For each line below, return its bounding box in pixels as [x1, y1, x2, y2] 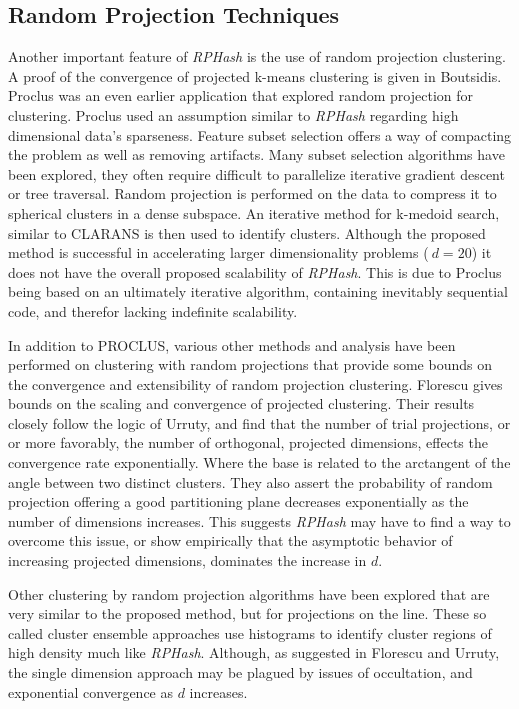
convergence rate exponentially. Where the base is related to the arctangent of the [8, 452, 511, 473]
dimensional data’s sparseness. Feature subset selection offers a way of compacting [8, 124, 512, 145]
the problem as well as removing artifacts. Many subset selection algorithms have [8, 144, 505, 165]
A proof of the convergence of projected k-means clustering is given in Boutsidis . [8, 65, 502, 86]
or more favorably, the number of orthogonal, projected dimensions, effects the [8, 432, 488, 453]
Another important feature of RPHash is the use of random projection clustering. [8, 46, 506, 67]
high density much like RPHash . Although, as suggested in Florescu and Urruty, [8, 642, 500, 663]
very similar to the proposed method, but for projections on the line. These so [8, 603, 487, 624]
